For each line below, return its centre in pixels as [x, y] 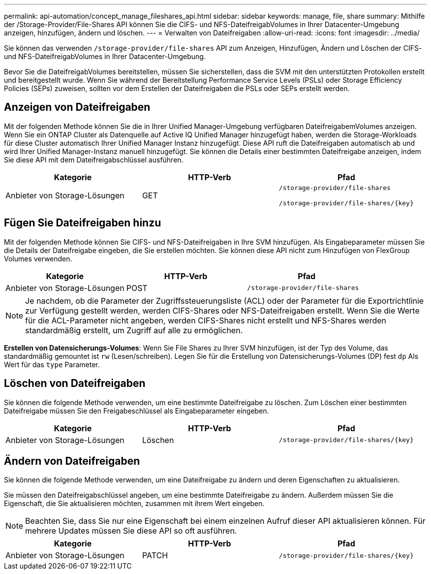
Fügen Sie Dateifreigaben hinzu [83, 223]
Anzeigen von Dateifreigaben [77, 107]
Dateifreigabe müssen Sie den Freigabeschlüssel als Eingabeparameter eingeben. [137, 411]
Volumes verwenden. [38, 258]
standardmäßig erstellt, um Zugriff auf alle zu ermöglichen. [134, 330]
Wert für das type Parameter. [52, 364]
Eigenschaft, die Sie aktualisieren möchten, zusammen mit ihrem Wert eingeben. [134, 504]
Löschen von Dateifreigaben [75, 383]
